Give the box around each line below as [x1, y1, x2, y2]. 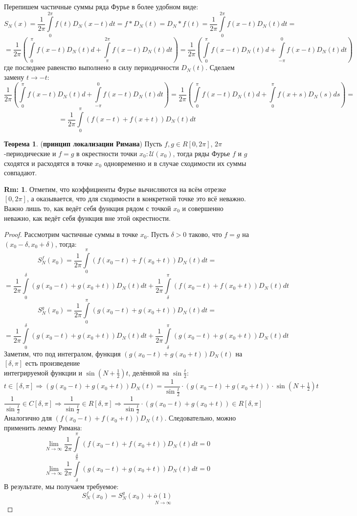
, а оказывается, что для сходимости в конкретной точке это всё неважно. [26, 193, 246, 204]
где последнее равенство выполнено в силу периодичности [4, 62, 179, 72]
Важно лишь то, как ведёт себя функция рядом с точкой [4, 203, 171, 213]
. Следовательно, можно [164, 413, 236, 423]
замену [4, 71, 24, 82]
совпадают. [4, 167, 37, 178]
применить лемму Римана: [4, 422, 82, 433]
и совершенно [182, 203, 223, 213]
